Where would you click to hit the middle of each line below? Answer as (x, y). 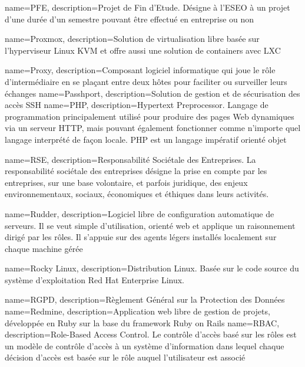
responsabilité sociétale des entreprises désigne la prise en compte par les (136, 171)
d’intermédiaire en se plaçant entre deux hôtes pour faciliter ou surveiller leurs (146, 81)
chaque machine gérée (44, 248)
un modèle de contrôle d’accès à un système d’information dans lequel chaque (145, 345)
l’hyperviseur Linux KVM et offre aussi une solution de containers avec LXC (143, 50)
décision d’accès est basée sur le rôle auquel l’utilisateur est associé (125, 357)
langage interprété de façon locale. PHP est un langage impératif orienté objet (146, 139)
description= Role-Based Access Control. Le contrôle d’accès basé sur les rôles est (151, 334)
